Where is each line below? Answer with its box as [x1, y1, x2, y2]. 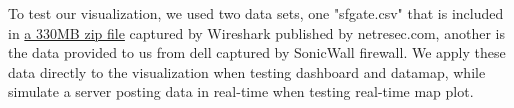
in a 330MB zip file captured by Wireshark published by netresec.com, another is [8, 22, 505, 43]
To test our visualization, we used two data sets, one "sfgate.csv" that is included [8, 3, 504, 23]
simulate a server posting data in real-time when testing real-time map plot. [8, 81, 474, 102]
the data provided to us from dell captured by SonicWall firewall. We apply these [8, 42, 506, 63]
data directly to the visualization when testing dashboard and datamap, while [8, 61, 486, 82]
